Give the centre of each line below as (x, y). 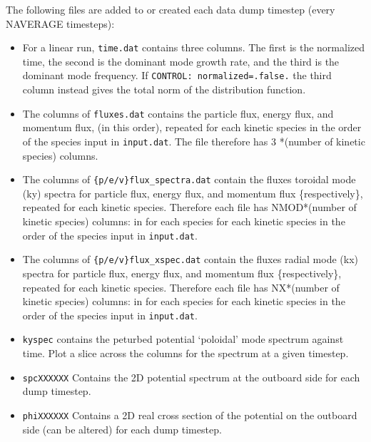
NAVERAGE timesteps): (60, 23)
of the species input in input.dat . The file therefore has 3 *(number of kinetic (194, 141)
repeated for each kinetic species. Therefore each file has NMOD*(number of (189, 207)
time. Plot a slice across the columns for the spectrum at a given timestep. (185, 353)
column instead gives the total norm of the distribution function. (164, 89)
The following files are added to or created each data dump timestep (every (171, 9)
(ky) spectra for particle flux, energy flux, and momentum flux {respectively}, (193, 193)
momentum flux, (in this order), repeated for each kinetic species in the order (192, 127)
